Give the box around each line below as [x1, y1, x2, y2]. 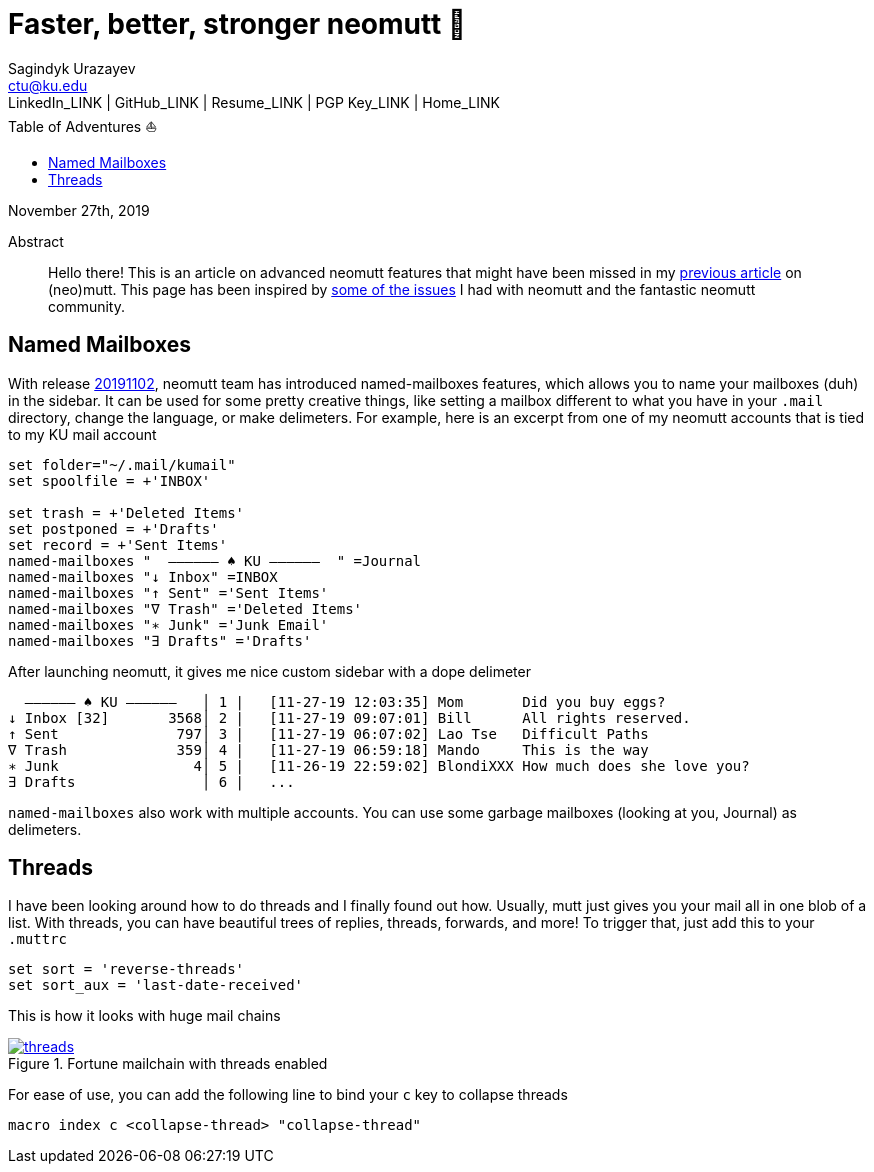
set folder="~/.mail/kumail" [8, 456, 236, 473]
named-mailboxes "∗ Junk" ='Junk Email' [8, 616, 329, 633]
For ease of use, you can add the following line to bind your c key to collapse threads [8, 1086, 568, 1104]
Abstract [8, 232, 64, 250]
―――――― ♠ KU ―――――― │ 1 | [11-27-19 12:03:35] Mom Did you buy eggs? [24, 693, 666, 710]
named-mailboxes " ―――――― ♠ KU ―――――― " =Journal [8, 552, 422, 569]
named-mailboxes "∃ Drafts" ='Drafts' [8, 632, 312, 649]
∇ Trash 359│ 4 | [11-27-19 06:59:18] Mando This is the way [8, 741, 649, 758]
